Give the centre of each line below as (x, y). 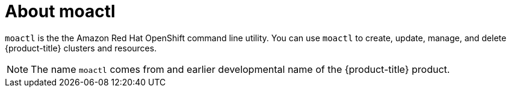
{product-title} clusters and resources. (81, 48)
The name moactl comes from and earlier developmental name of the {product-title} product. (240, 69)
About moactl (60, 11)
